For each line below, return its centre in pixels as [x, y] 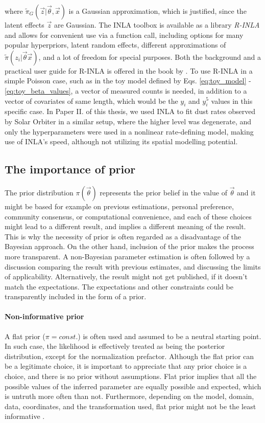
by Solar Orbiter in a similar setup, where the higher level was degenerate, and [128, 121]
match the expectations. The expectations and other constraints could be [119, 286]
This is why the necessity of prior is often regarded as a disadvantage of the [123, 236]
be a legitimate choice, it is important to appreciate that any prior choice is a [126, 366]
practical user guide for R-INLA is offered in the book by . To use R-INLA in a [129, 70]
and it [246, 192]
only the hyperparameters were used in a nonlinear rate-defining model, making [129, 131]
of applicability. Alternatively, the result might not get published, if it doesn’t [126, 276]
